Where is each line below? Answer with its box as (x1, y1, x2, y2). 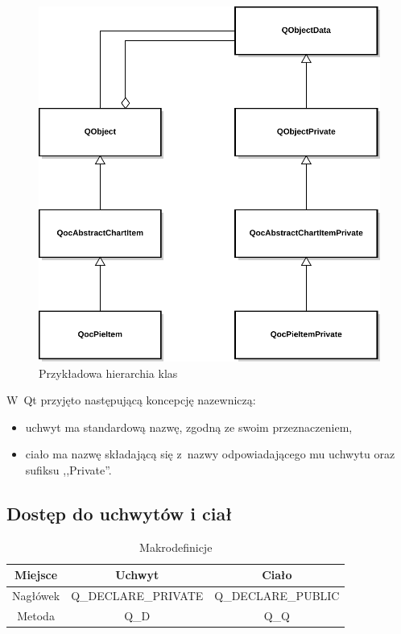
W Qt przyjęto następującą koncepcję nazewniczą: (6, 392, 256, 408)
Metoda (17, 607, 55, 624)
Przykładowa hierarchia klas (39, 364, 178, 381)
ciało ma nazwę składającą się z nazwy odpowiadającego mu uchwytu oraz (25, 445, 395, 462)
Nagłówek (12, 587, 60, 604)
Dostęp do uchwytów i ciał (6, 501, 233, 526)
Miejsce (14, 566, 58, 583)
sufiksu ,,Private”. (25, 462, 112, 479)
